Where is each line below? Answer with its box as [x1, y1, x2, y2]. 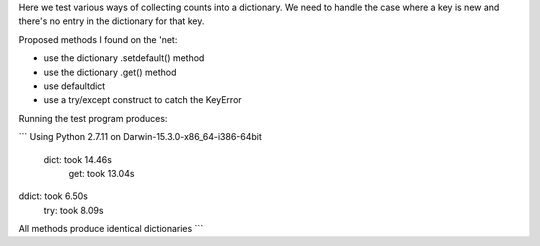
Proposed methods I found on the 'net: [18, 33, 178, 45]
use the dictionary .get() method [43, 66, 177, 78]
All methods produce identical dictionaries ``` [18, 223, 204, 235]
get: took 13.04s [68, 167, 135, 179]
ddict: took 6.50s [18, 190, 89, 202]
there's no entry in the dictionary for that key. [18, 15, 205, 27]
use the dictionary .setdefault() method [43, 52, 205, 64]
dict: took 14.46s [43, 153, 112, 165]
